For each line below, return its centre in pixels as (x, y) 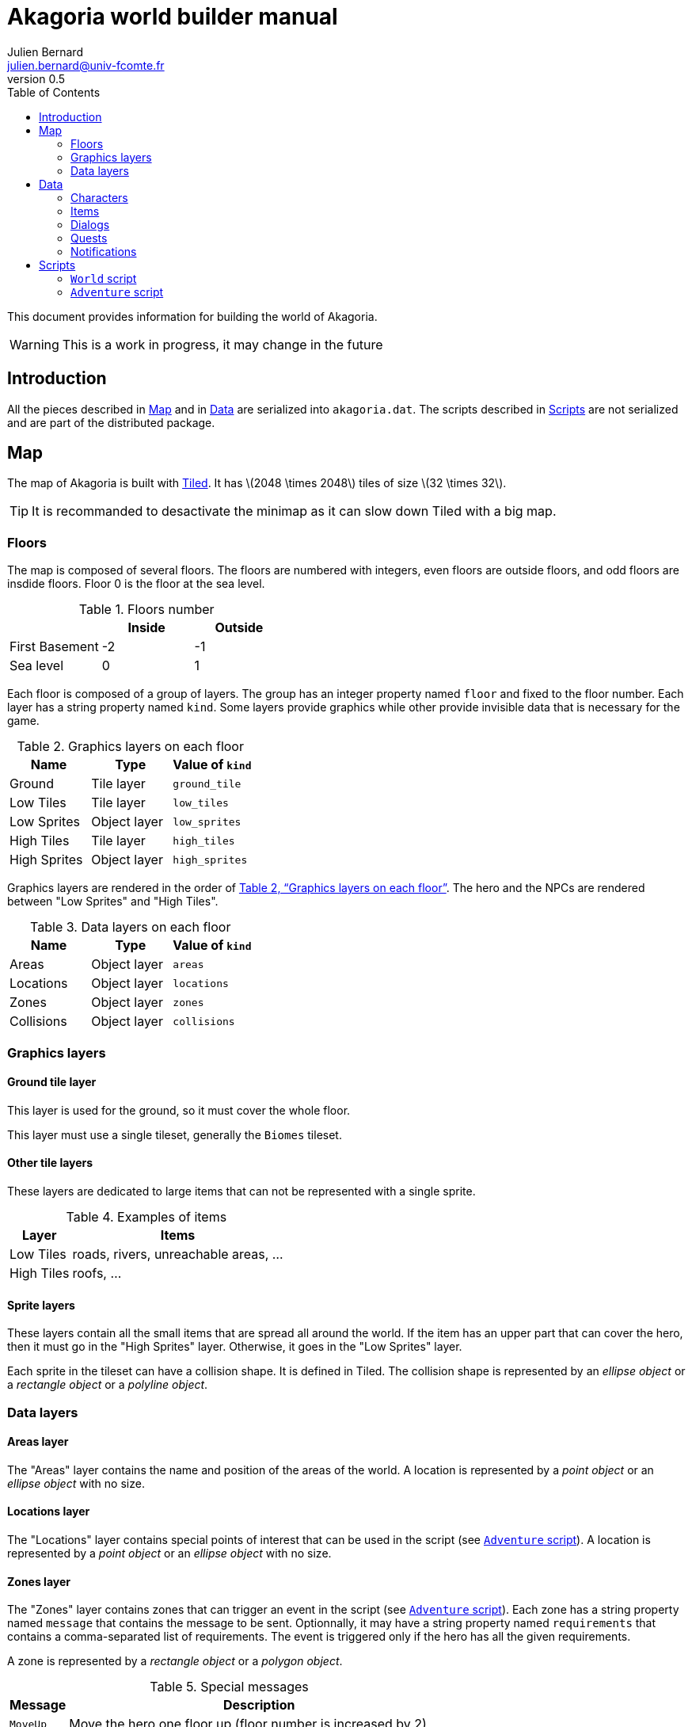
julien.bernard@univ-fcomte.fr (86, 65)
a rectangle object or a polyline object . (108, 1385)
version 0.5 (36, 78)
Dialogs (90, 224)
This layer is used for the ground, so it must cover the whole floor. (179, 1110)
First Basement (54, 647)
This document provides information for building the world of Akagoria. (192, 316)
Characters (99, 197)
